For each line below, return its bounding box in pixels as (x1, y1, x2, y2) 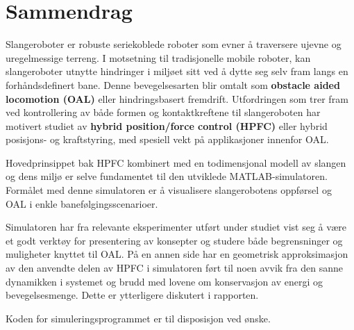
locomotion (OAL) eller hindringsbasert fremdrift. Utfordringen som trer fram (6, 91, 348, 106)
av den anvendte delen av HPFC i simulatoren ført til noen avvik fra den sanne (6, 261, 344, 275)
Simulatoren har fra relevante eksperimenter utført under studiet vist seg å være (6, 220, 347, 234)
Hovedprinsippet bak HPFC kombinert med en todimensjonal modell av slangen (6, 155, 346, 170)
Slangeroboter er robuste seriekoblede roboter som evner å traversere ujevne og (6, 37, 342, 51)
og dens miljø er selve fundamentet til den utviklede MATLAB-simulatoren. (6, 169, 328, 183)
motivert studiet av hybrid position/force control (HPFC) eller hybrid (6, 118, 328, 133)
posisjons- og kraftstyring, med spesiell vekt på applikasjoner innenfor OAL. (6, 132, 329, 147)
